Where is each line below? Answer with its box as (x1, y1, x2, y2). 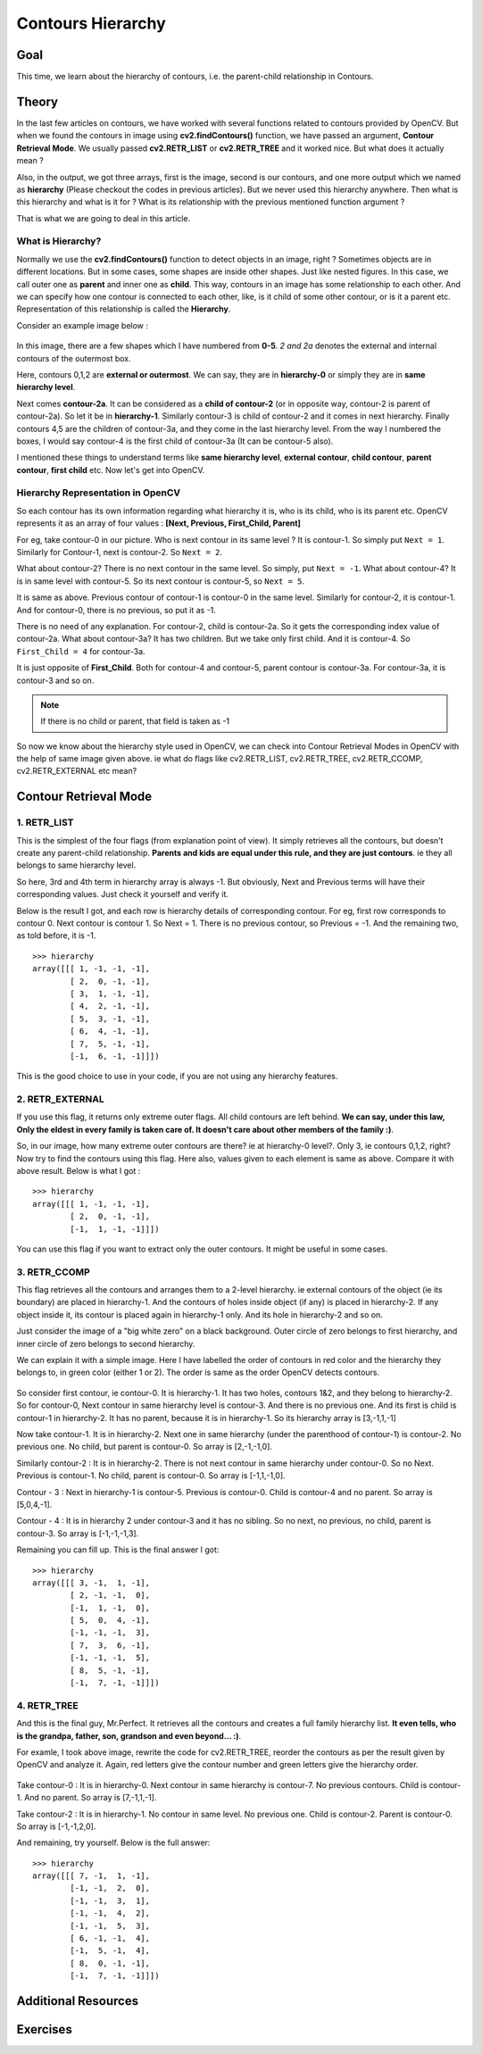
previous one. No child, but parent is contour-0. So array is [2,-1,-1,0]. (16, 1442, 272, 1452)
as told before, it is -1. (16, 930, 96, 941)
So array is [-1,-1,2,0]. (16, 1821, 96, 1832)
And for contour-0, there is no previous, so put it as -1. (16, 604, 216, 615)
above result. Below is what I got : (16, 1165, 141, 1176)
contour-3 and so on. (16, 675, 95, 686)
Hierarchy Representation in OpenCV (16, 486, 181, 499)
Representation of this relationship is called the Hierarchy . (16, 304, 231, 314)
